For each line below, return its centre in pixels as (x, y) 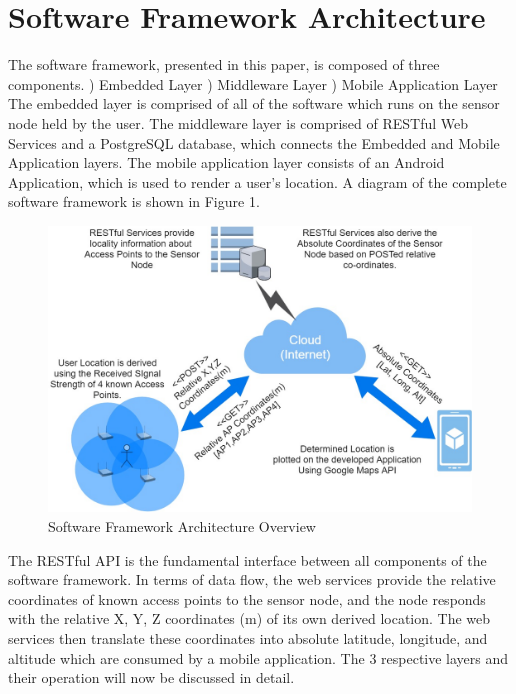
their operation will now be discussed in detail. (151, 677)
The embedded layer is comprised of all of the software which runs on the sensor (254, 103)
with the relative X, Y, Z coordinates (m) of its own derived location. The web (249, 618)
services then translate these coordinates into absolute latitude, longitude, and (248, 637)
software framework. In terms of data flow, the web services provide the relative (252, 579)
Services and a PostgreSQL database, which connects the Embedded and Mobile (254, 142)
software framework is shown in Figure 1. (134, 201)
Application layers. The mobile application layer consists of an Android (226, 162)
